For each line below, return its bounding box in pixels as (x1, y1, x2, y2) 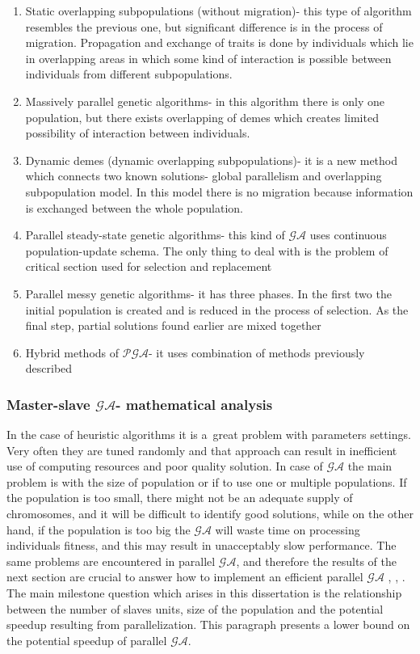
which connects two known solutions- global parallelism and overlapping (25, 167, 382, 184)
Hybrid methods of (25, 344, 120, 361)
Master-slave (6, 394, 90, 414)
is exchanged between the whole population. (25, 199, 243, 216)
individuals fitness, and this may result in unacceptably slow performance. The (6, 537, 397, 554)
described (25, 360, 73, 377)
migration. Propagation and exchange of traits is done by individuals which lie (25, 34, 414, 51)
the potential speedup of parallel (6, 631, 167, 648)
